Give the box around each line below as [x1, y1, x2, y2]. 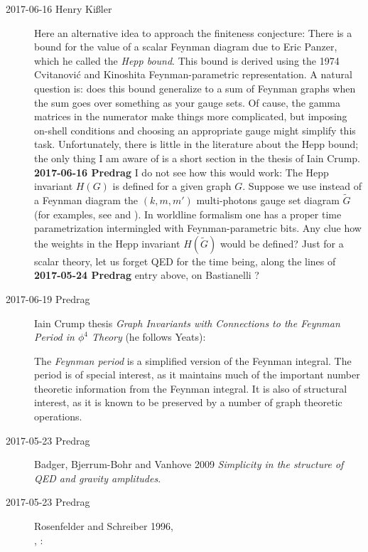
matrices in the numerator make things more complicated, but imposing [34, 109, 347, 124]
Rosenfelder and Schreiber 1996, [34, 519, 174, 534]
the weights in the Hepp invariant [34, 235, 180, 250]
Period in [34, 329, 75, 344]
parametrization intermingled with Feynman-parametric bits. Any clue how [34, 221, 362, 235]
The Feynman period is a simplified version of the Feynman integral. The [34, 353, 352, 368]
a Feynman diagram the [34, 192, 139, 207]
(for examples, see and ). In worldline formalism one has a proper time [34, 206, 342, 221]
